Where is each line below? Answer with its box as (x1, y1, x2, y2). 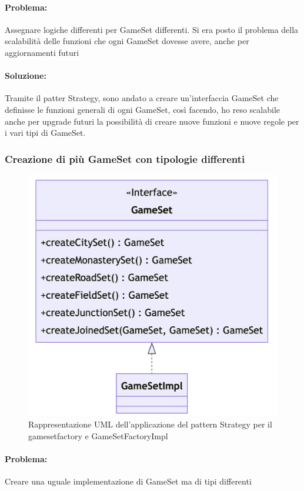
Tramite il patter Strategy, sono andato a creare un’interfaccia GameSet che (5, 92, 279, 104)
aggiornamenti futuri (5, 46, 79, 58)
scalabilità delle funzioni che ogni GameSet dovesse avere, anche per (5, 35, 249, 47)
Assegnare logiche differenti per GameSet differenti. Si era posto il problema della (5, 23, 299, 35)
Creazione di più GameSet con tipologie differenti (5, 151, 245, 166)
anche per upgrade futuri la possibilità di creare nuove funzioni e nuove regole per (5, 115, 299, 127)
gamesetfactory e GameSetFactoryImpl (28, 429, 168, 442)
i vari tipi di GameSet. (5, 126, 86, 139)
